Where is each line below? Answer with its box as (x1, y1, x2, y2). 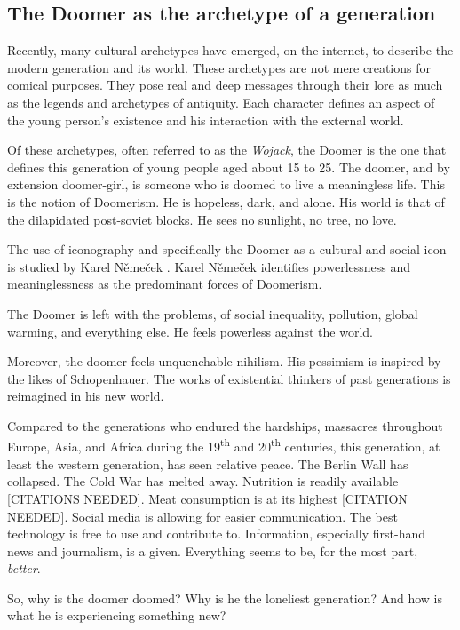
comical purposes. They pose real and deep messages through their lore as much (7, 76, 443, 94)
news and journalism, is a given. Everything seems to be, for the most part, (7, 541, 418, 560)
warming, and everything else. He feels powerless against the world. (7, 322, 373, 340)
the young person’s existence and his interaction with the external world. (7, 110, 404, 129)
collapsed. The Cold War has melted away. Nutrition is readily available (7, 472, 399, 490)
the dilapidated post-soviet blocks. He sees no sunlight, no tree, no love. (7, 210, 397, 228)
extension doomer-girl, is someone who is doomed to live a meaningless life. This (7, 175, 445, 194)
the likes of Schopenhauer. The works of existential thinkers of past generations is (7, 369, 451, 387)
